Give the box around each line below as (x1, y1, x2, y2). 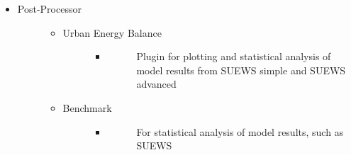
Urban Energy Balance (62, 25, 162, 40)
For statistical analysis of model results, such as (136, 124, 344, 139)
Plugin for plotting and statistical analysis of (136, 49, 331, 64)
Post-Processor (17, 1, 82, 16)
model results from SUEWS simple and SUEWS (136, 62, 346, 77)
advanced (136, 76, 177, 91)
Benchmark (62, 100, 112, 115)
